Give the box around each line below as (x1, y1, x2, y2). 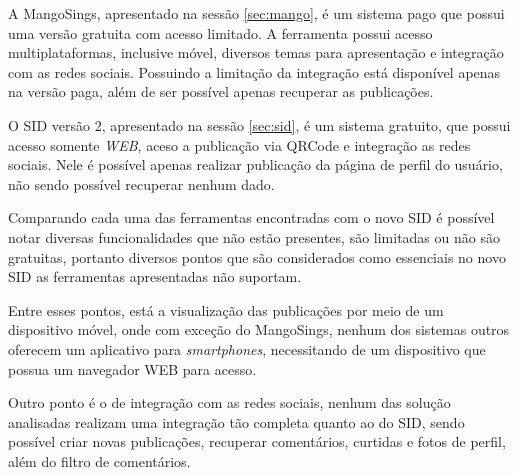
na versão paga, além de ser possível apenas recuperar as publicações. (8, 81, 434, 102)
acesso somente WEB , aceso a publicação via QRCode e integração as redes (8, 134, 471, 155)
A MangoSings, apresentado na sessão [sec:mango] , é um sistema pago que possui (8, 3, 505, 23)
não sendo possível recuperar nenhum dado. (8, 173, 275, 194)
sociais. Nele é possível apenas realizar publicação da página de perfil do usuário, (8, 154, 503, 175)
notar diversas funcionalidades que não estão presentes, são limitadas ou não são (8, 226, 500, 247)
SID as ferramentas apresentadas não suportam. (8, 266, 302, 287)
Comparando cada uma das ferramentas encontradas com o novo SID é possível (8, 207, 495, 228)
